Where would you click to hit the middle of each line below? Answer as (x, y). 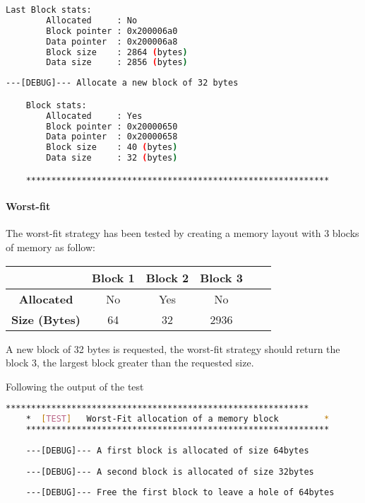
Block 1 (113, 277)
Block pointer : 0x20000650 (112, 126)
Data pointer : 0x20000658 (112, 137)
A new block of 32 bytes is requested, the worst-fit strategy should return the (173, 348)
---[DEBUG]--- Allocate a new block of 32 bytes (122, 83)
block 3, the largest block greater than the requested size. (130, 363)
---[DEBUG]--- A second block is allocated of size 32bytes (170, 472)
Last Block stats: (49, 10)
